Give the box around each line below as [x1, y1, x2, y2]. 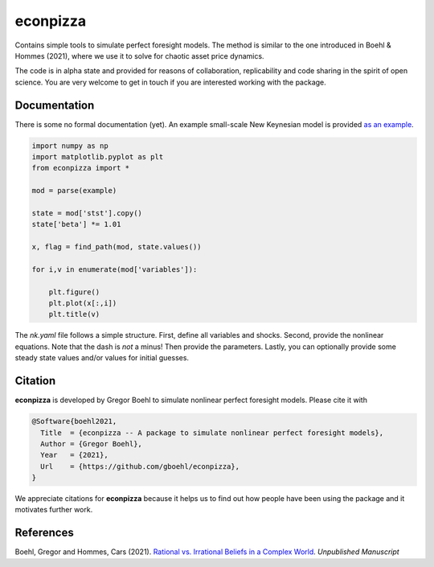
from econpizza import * [31, 163, 130, 173]
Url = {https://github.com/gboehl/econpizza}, [40, 462, 240, 470]
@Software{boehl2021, [31, 417, 117, 426]
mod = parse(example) [31, 186, 117, 195]
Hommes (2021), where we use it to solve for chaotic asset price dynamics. [14, 51, 264, 60]
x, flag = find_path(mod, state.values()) [31, 242, 202, 252]
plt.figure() [48, 287, 100, 297]
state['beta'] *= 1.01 [31, 220, 121, 229]
